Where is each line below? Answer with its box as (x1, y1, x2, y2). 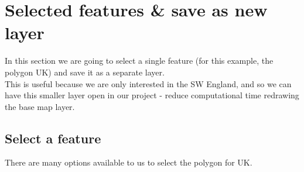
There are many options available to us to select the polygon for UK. (5, 156, 252, 168)
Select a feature (5, 129, 101, 147)
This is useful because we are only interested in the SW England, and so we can (5, 77, 292, 90)
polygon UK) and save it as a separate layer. (5, 66, 165, 78)
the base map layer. (5, 100, 75, 112)
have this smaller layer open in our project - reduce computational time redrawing (5, 89, 299, 101)
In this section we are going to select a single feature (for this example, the (5, 54, 274, 67)
